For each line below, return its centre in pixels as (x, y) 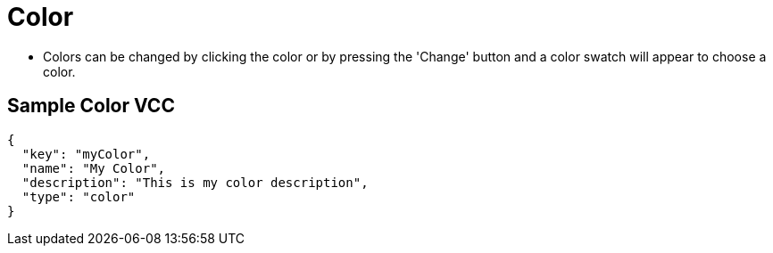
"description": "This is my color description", (195, 182)
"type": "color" (79, 196)
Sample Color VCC (91, 106)
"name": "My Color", (94, 168)
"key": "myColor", (86, 154)
